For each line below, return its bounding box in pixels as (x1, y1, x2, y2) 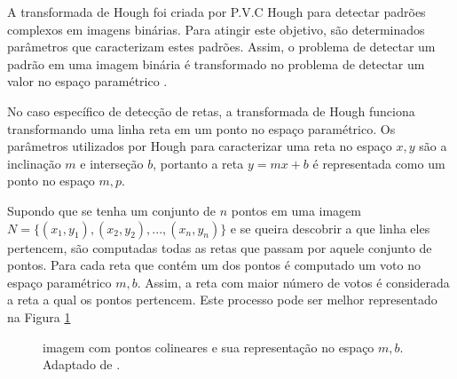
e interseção (80, 154, 144, 172)
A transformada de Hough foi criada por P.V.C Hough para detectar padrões (7, 3, 426, 20)
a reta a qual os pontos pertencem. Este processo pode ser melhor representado (7, 290, 437, 309)
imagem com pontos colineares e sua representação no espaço (43, 337, 374, 356)
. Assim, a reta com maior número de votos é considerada (137, 272, 450, 291)
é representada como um (312, 154, 445, 172)
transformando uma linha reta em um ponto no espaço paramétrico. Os (7, 119, 396, 138)
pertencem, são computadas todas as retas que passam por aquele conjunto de (7, 238, 432, 257)
